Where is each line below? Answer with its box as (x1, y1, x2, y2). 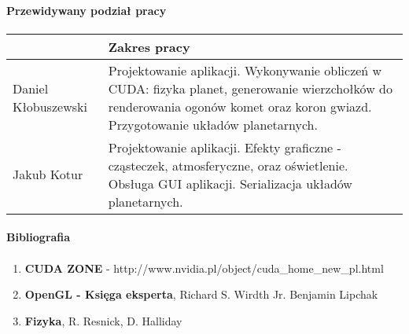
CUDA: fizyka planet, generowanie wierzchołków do (108, 79, 392, 97)
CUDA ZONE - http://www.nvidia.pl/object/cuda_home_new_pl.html (24, 259, 384, 276)
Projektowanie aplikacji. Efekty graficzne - (108, 138, 341, 156)
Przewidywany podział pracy (6, 2, 167, 18)
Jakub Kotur (13, 165, 83, 184)
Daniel (13, 79, 49, 97)
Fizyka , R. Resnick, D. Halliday (24, 312, 182, 328)
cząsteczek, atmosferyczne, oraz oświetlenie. (108, 156, 348, 174)
